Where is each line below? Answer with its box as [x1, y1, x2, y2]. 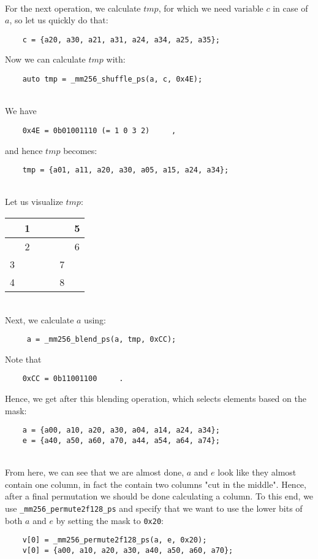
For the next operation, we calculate [5, 1, 141, 14]
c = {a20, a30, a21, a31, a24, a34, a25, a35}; [22, 35, 220, 44]
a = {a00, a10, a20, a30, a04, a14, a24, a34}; [22, 426, 220, 435]
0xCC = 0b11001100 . [22, 374, 124, 384]
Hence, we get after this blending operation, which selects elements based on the [5, 392, 306, 405]
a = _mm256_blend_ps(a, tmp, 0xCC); [26, 335, 176, 344]
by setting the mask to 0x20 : [56, 514, 164, 526]
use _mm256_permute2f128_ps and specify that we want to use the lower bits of [5, 501, 303, 514]
